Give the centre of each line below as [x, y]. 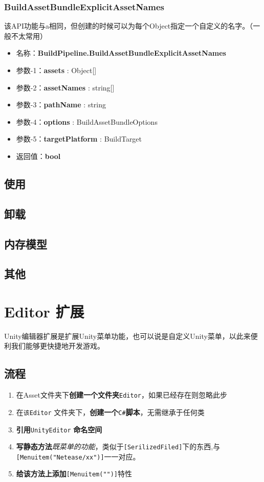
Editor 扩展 [44, 311]
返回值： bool [38, 156]
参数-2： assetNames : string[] [65, 87]
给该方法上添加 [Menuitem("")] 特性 [74, 474]
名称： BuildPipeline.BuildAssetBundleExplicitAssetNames [121, 53]
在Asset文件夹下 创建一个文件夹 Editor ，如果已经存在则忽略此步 [122, 395]
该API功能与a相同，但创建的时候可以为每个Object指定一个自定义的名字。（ [129, 26]
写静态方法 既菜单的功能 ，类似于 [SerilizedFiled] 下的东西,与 [118, 446]
